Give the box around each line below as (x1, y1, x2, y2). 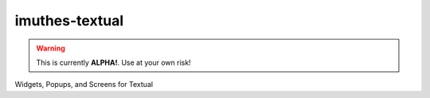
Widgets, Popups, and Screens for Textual (14, 80, 154, 89)
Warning (36, 43, 65, 53)
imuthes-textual (14, 12, 124, 29)
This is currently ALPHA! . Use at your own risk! (36, 58, 191, 67)
